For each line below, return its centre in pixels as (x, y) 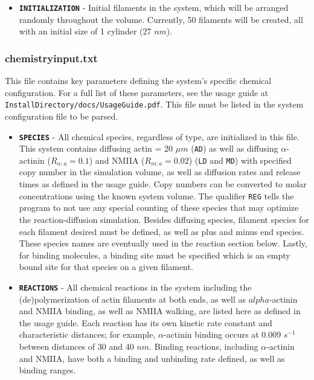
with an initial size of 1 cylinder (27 (85, 31)
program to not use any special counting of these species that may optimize (159, 208)
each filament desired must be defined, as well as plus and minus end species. (162, 231)
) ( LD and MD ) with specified (240, 160)
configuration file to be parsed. (62, 116)
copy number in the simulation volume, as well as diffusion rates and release (160, 172)
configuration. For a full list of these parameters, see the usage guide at (137, 92)
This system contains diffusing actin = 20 (96, 148)
